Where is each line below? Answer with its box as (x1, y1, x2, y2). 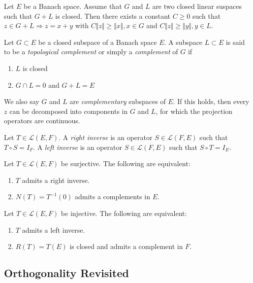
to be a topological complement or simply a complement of (4, 46, 178, 57)
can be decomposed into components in (9, 106, 128, 116)
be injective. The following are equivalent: (61, 208, 187, 218)
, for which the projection (156, 106, 233, 116)
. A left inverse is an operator (33, 141, 122, 152)
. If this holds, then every (173, 96, 250, 106)
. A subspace (164, 36, 203, 47)
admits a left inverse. (22, 224, 85, 235)
